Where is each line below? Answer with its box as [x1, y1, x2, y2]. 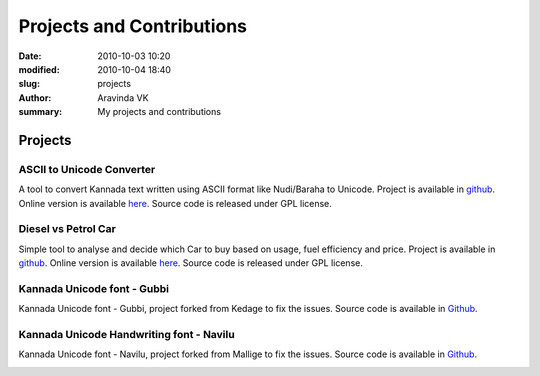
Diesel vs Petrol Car [18, 222, 117, 236]
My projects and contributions [97, 106, 222, 118]
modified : [18, 63, 60, 75]
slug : [18, 78, 40, 90]
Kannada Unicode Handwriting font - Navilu [18, 328, 235, 342]
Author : [18, 91, 52, 104]
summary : [18, 106, 63, 118]
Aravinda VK [97, 91, 149, 104]
